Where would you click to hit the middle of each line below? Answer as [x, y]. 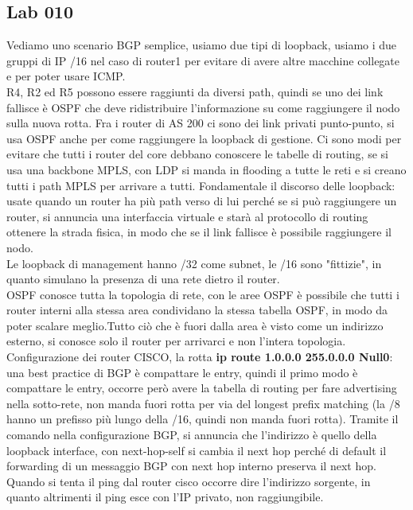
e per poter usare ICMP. [66, 76]
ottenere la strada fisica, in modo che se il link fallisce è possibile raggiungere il [199, 232]
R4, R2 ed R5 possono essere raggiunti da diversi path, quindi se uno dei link [195, 91]
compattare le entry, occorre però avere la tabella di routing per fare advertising [202, 388]
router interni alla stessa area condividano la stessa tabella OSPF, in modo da [197, 310]
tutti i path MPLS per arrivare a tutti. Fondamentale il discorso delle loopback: [201, 185]
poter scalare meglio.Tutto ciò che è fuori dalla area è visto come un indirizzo [195, 325]
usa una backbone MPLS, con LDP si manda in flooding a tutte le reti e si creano [206, 169]
